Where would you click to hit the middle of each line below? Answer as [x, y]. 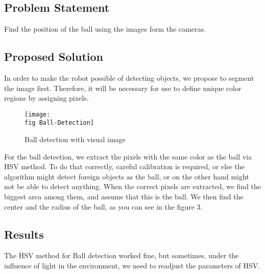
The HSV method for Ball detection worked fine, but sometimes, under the [122, 255]
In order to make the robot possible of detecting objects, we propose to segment [129, 78]
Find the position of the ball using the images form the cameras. [105, 29]
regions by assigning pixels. [46, 98]
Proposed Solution [54, 56]
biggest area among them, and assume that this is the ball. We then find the [124, 197]
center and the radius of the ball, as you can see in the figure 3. [103, 206]
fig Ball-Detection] [59, 123]
